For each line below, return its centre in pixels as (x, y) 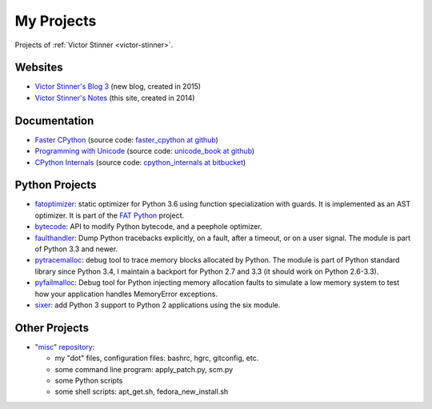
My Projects (56, 21)
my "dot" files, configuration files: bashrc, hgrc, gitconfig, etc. (157, 358)
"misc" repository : (65, 347)
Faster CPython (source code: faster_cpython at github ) (127, 139)
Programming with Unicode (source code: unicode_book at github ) (145, 151)
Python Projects (56, 185)
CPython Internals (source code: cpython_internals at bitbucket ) (140, 162)
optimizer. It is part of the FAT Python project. (109, 215)
